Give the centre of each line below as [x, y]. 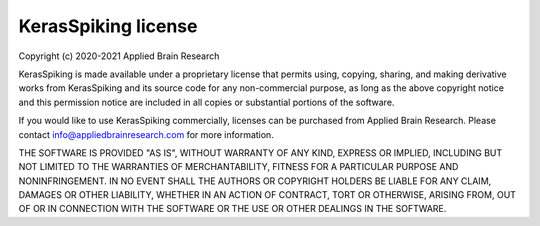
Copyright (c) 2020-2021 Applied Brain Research [119, 56]
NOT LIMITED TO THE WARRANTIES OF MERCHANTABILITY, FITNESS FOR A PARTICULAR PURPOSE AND [238, 167]
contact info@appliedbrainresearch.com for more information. [146, 134]
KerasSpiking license [108, 26]
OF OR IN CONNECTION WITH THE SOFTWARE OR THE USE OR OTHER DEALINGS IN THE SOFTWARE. [232, 209]
